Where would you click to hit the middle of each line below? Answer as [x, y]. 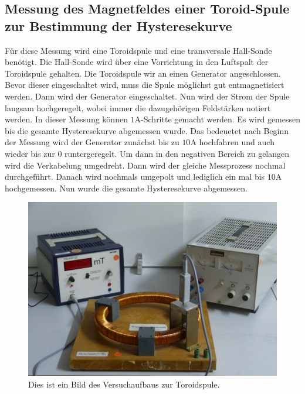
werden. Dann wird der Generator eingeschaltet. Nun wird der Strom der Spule [147, 96]
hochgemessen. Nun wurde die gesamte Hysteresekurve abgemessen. [126, 188]
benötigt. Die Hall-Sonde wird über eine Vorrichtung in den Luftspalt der [137, 62]
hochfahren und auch [237, 142]
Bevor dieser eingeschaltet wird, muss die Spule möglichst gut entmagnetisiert [145, 85]
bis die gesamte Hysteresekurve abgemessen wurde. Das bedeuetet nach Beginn [147, 130]
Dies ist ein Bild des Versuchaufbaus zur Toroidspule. [124, 384]
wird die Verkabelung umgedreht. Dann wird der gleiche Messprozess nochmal [145, 165]
